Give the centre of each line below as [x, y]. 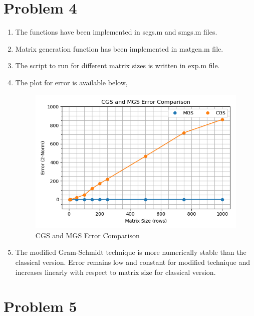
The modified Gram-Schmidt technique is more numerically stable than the [131, 252]
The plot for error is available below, [71, 82]
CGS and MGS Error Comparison [87, 235]
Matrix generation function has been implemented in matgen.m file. [119, 48]
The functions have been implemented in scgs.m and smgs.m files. [116, 32]
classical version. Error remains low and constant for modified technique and [133, 262]
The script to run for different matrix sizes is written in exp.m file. [117, 65]
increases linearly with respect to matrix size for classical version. [115, 272]
